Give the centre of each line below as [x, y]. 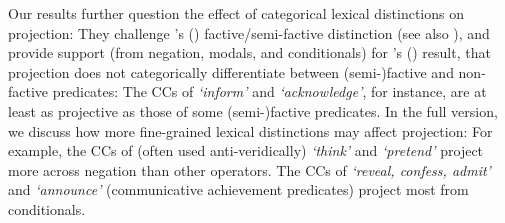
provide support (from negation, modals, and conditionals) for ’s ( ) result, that [249, 52]
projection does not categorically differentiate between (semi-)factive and [231, 71]
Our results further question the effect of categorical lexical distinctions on [236, 13]
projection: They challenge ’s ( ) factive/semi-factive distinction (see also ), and [249, 32]
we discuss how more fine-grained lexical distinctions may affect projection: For [250, 130]
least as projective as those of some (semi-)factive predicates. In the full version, [253, 110]
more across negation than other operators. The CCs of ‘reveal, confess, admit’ [249, 169]
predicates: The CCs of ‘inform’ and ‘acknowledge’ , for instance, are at [269, 91]
